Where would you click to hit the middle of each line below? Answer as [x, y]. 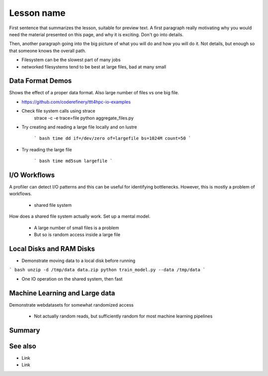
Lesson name [37, 13]
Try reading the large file [47, 149]
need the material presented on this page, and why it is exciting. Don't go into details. [96, 34]
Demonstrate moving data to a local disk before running [79, 260]
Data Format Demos [40, 81]
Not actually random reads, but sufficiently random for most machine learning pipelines [123, 316]
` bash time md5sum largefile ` [73, 161]
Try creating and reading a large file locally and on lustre [79, 127]
